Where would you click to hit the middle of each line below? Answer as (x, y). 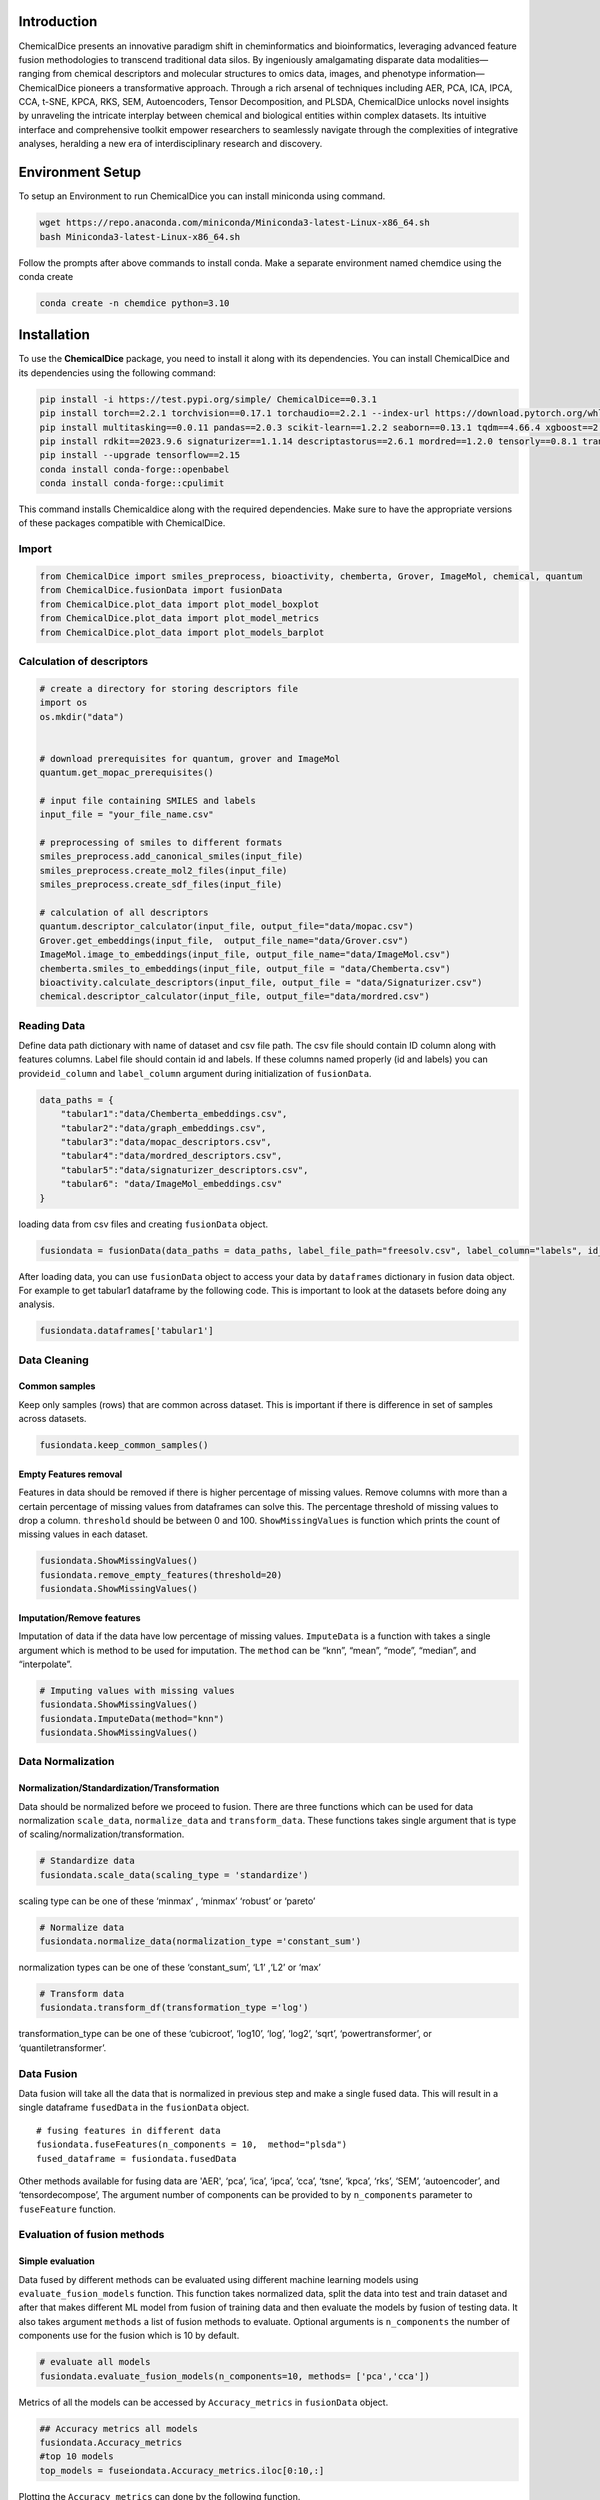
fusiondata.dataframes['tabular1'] (126, 1331)
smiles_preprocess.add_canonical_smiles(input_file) (171, 856)
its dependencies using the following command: (117, 372)
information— (456, 74)
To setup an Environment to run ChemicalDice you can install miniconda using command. (202, 196)
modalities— (462, 59)
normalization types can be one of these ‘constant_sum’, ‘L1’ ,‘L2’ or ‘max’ (170, 1967)
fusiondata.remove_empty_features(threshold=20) (161, 1574)
